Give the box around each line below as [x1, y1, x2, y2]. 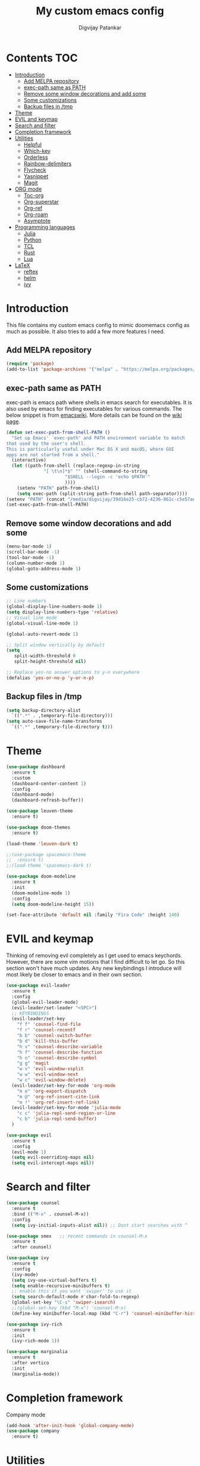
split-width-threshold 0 [14, 653, 76, 659]
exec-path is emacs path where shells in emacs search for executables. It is [6, 399, 192, 406]
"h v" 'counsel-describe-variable [17, 1043, 102, 1050]
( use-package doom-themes [6, 824, 70, 830]
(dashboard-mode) [11, 792, 55, 798]
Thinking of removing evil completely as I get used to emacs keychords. [6, 952, 183, 959]
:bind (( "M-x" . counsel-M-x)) [11, 1211, 89, 1217]
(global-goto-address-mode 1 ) [6, 566, 82, 572]
